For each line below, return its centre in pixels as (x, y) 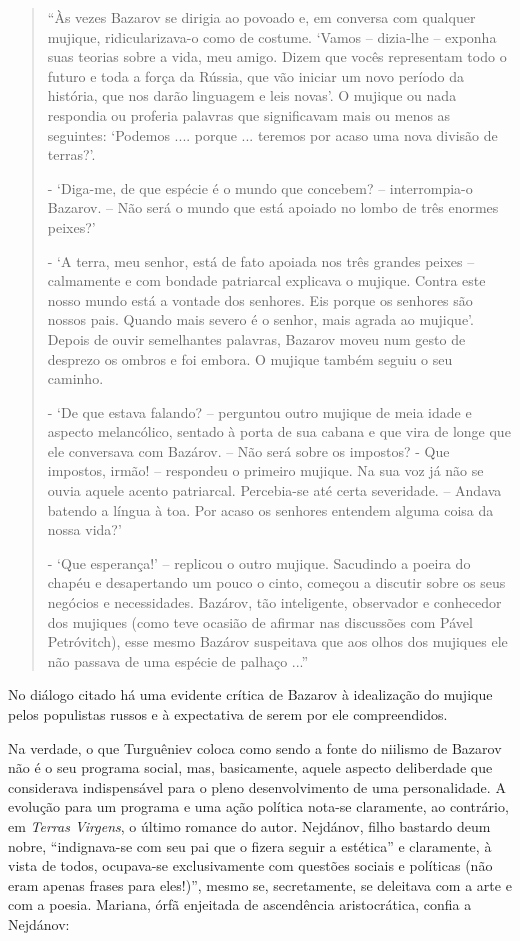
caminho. (75, 378)
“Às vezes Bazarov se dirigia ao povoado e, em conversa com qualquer (261, 17)
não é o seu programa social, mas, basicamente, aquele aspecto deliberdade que (250, 767)
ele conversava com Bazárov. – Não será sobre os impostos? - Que (248, 450)
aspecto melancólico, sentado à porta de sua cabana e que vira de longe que (279, 431)
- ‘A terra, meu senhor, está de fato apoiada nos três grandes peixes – (261, 260)
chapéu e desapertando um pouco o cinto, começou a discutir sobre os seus (276, 582)
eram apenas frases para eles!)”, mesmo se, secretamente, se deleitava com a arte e (260, 884)
